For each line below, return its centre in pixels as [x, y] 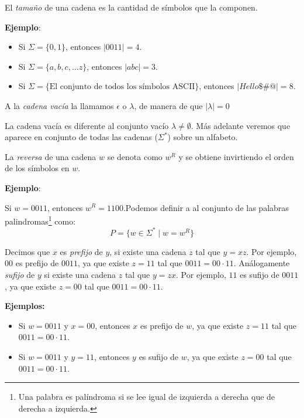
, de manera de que [168, 105]
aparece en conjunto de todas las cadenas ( [81, 137]
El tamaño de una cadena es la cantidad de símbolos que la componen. [131, 7]
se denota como [135, 156]
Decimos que [27, 251]
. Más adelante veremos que [241, 125]
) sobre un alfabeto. [203, 137]
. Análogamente [262, 263]
